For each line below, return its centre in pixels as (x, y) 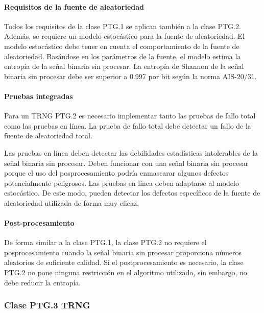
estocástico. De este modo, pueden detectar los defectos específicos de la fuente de (132, 193)
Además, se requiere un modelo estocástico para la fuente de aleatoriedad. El (124, 36)
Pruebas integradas (39, 96)
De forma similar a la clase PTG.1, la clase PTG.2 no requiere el (105, 242)
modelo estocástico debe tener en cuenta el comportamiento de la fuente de (122, 46)
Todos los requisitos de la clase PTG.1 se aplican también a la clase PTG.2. (123, 26)
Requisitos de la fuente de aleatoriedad (74, 6)
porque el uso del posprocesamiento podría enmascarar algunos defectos (116, 173)
